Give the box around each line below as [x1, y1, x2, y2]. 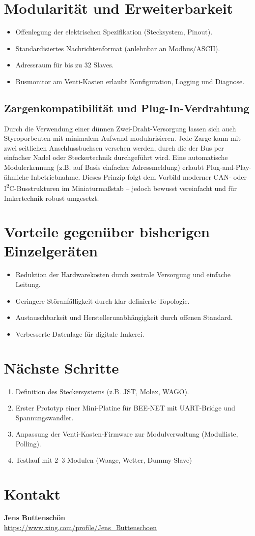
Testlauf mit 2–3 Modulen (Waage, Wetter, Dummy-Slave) [15, 455, 192, 465]
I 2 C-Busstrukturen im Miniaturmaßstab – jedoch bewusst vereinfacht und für [4, 182, 237, 193]
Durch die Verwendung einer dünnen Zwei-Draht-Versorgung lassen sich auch [4, 123, 236, 133]
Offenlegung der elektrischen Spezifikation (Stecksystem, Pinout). [15, 27, 213, 37]
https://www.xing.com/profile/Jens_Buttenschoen [4, 522, 157, 532]
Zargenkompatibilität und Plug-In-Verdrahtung [4, 100, 250, 115]
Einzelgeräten [4, 241, 98, 261]
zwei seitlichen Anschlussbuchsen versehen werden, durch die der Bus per [4, 142, 224, 153]
